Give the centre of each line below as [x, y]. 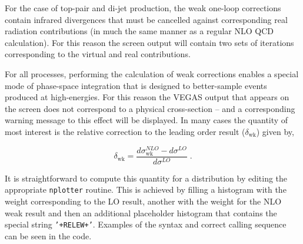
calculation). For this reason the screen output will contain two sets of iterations [149, 42]
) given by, [275, 131]
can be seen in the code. [48, 235]
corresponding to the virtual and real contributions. [98, 54]
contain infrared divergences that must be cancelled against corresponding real [146, 19]
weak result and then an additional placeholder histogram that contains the [141, 212]
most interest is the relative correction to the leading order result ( [125, 131]
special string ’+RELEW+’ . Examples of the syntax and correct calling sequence [146, 224]
